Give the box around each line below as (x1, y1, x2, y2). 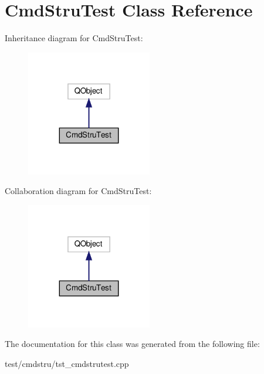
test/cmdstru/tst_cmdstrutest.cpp (5, 357, 129, 369)
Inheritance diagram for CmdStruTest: (5, 32, 143, 44)
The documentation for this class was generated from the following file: (5, 338, 260, 350)
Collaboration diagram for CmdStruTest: (5, 185, 152, 197)
